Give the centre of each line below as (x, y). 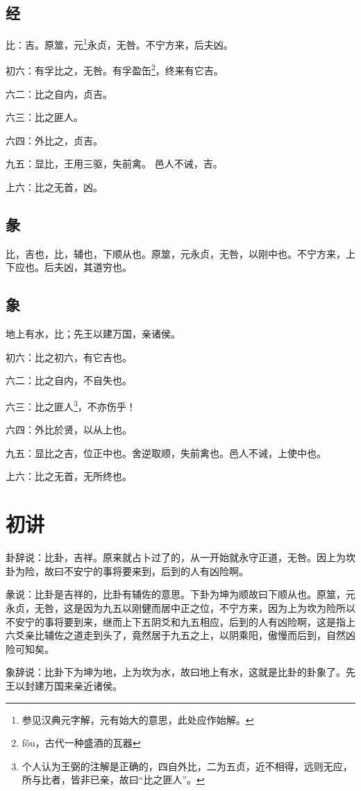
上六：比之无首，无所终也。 (69, 476)
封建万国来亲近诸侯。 (73, 685)
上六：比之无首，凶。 (54, 187)
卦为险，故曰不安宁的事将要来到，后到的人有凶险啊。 (127, 571)
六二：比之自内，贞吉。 (59, 93)
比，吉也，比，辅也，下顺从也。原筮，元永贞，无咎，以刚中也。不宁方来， (176, 253)
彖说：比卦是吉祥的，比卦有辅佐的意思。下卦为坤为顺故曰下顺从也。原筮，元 (180, 594)
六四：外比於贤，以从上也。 (69, 430)
